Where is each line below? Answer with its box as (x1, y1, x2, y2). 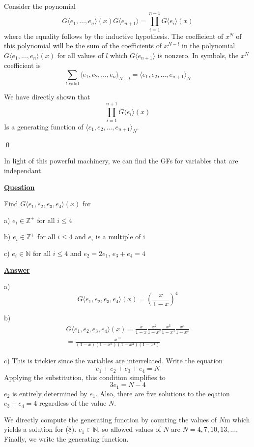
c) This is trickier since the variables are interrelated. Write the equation (4, 355, 223, 366)
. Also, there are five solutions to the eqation (95, 388, 230, 398)
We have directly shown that (4, 92, 90, 102)
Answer (4, 264, 30, 275)
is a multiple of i (95, 231, 145, 242)
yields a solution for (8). (4, 424, 77, 434)
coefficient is (4, 60, 41, 70)
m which (224, 414, 250, 424)
